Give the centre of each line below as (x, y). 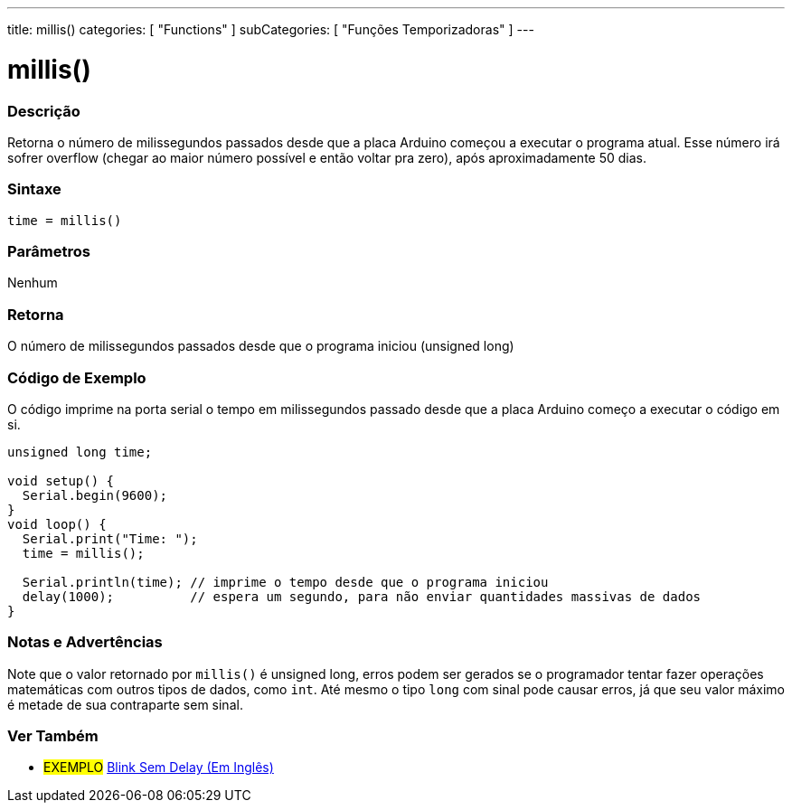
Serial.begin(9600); (95, 495)
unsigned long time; (80, 452)
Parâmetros (49, 251)
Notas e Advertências (85, 642)
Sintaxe (34, 189)
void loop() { (57, 524)
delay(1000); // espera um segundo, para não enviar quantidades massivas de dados (362, 596)
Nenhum (33, 283)
